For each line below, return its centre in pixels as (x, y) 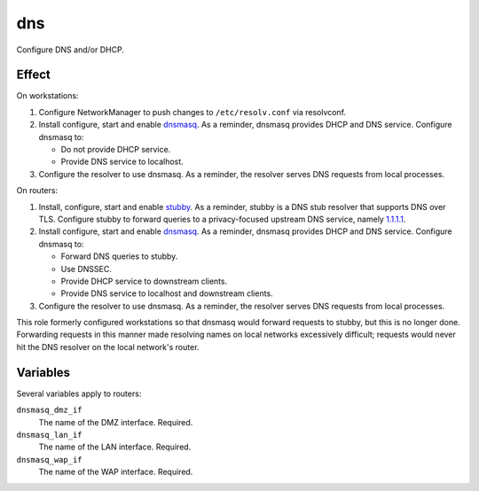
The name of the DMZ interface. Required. (116, 422)
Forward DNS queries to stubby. (119, 256)
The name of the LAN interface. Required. (115, 447)
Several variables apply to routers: (79, 394)
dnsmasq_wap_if (50, 460)
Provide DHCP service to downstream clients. (144, 281)
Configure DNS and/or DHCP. (70, 50)
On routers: (37, 191)
